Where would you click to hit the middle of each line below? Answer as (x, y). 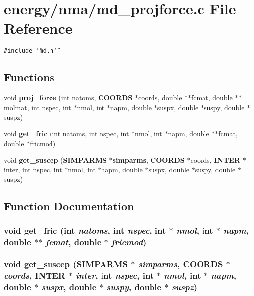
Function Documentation (69, 206)
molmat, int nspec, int (38, 107)
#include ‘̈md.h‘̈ (31, 51)
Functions (29, 77)
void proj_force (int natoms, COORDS (68, 98)
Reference (38, 28)
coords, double (160, 98)
